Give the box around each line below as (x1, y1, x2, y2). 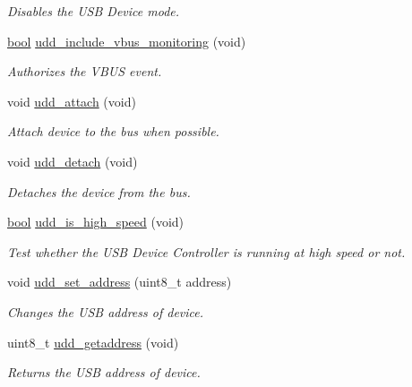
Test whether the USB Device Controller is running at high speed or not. (7, 242, 406, 261)
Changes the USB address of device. (7, 302, 204, 321)
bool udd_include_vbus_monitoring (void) (7, 31, 246, 50)
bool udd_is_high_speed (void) (7, 212, 185, 231)
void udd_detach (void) (7, 151, 138, 170)
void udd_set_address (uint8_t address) (7, 272, 232, 291)
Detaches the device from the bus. (7, 182, 191, 201)
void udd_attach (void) (7, 91, 136, 110)
